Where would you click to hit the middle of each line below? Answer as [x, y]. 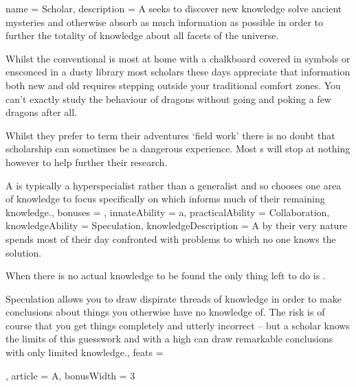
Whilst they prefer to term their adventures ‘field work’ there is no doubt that [170, 135]
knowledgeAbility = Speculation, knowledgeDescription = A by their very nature [177, 225]
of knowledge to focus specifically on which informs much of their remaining [165, 199]
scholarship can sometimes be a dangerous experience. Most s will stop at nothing [178, 149]
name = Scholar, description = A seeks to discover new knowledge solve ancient [174, 8]
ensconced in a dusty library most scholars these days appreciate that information [178, 72]
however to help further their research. [87, 162]
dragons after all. [42, 112]
